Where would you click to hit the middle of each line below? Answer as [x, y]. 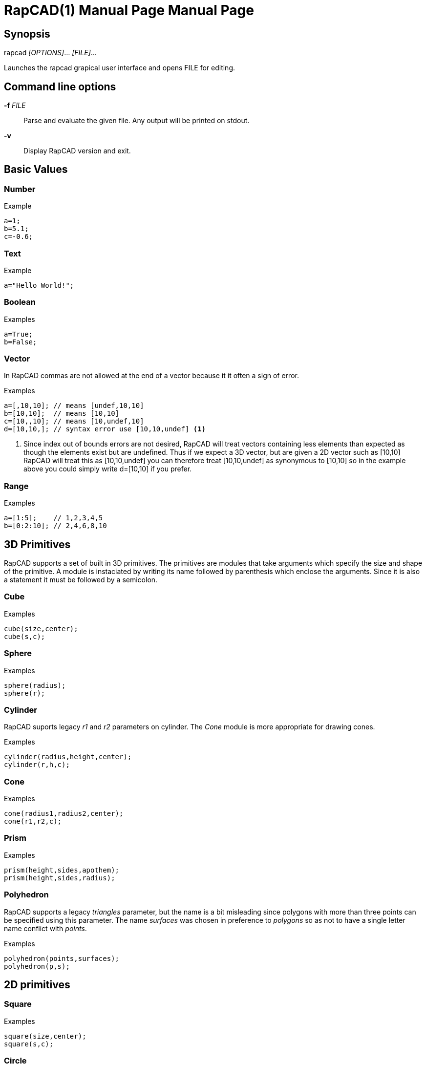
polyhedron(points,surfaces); [62, 958]
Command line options [60, 86]
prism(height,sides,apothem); [62, 870]
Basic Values [36, 170]
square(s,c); [29, 1044]
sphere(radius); [35, 685]
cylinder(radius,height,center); [68, 757]
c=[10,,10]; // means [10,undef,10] [74, 421]
